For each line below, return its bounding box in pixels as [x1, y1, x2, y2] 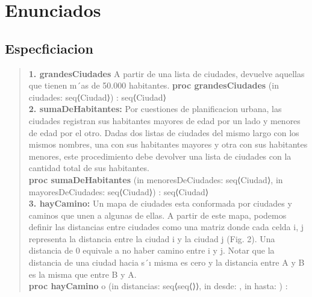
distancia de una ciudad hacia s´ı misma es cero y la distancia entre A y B [28, 256, 305, 269]
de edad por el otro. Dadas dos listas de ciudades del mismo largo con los [28, 126, 299, 139]
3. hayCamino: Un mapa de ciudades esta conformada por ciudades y [28, 197, 292, 210]
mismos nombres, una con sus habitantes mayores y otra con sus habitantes [28, 138, 308, 151]
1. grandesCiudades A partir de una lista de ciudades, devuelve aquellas [28, 67, 305, 80]
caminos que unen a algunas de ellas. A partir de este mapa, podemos [28, 208, 287, 221]
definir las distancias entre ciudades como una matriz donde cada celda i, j [28, 220, 304, 233]
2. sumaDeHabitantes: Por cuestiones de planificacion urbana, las [28, 102, 282, 115]
